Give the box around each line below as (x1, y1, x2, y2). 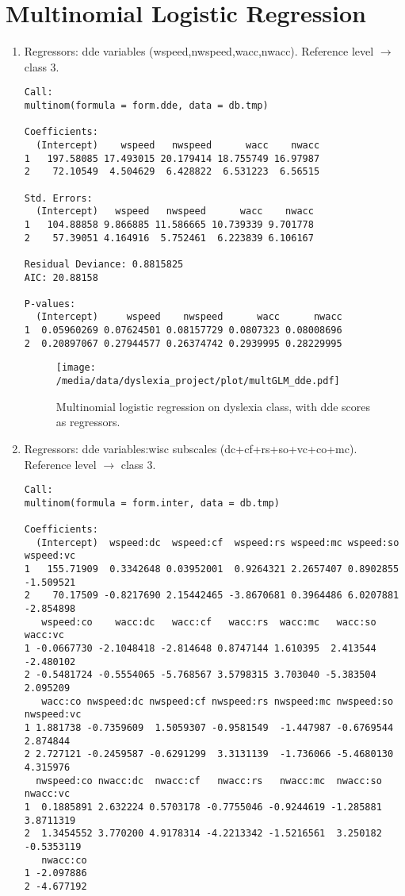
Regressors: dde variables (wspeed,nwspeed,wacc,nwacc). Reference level (24, 43, 374, 60)
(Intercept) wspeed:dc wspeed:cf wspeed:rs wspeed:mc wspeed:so (36, 536, 399, 548)
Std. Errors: (24, 192, 93, 204)
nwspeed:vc (24, 709, 82, 721)
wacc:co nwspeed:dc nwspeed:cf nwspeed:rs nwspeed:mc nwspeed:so (41, 695, 394, 707)
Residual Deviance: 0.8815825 (24, 258, 184, 270)
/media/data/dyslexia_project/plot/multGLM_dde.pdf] (55, 375, 340, 387)
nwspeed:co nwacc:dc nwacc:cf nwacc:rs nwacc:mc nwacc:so (36, 775, 382, 786)
